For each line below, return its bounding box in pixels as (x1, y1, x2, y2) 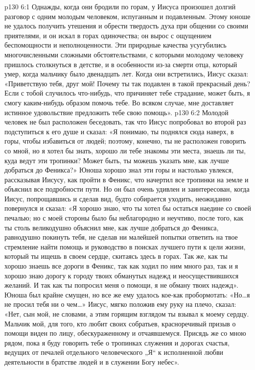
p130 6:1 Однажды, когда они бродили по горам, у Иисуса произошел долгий (4, 1, 236, 11)
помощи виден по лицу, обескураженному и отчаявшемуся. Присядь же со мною (4, 328, 246, 338)
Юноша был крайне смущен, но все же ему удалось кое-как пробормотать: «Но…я (4, 289, 250, 299)
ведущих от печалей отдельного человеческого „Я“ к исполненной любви (4, 347, 224, 357)
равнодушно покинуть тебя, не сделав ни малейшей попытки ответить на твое (4, 232, 238, 242)
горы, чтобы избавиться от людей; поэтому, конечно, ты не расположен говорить (4, 136, 246, 146)
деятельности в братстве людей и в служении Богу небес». (4, 356, 179, 367)
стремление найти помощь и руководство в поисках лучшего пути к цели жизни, (4, 241, 246, 251)
